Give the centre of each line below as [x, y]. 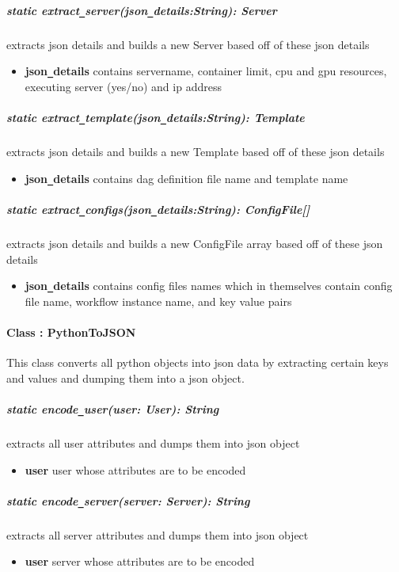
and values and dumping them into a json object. [125, 378]
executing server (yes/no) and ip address [123, 86]
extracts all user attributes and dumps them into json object [153, 443]
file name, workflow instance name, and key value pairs [158, 301]
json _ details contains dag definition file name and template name [186, 178]
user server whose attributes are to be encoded [140, 561]
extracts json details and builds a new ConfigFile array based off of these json [195, 243]
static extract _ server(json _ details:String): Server [142, 10]
